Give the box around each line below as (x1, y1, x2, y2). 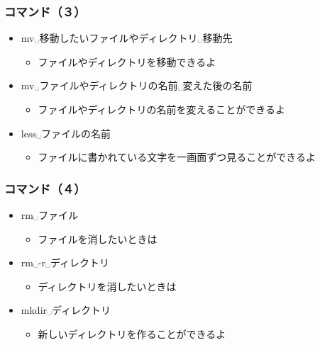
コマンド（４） (4, 179, 86, 197)
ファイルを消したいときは (38, 231, 158, 246)
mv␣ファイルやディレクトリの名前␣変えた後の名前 (21, 78, 253, 93)
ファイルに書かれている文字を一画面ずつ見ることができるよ (38, 149, 316, 164)
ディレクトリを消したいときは (38, 278, 177, 293)
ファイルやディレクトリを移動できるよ (38, 54, 216, 69)
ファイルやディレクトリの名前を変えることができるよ (38, 102, 285, 116)
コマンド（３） (4, 2, 86, 20)
